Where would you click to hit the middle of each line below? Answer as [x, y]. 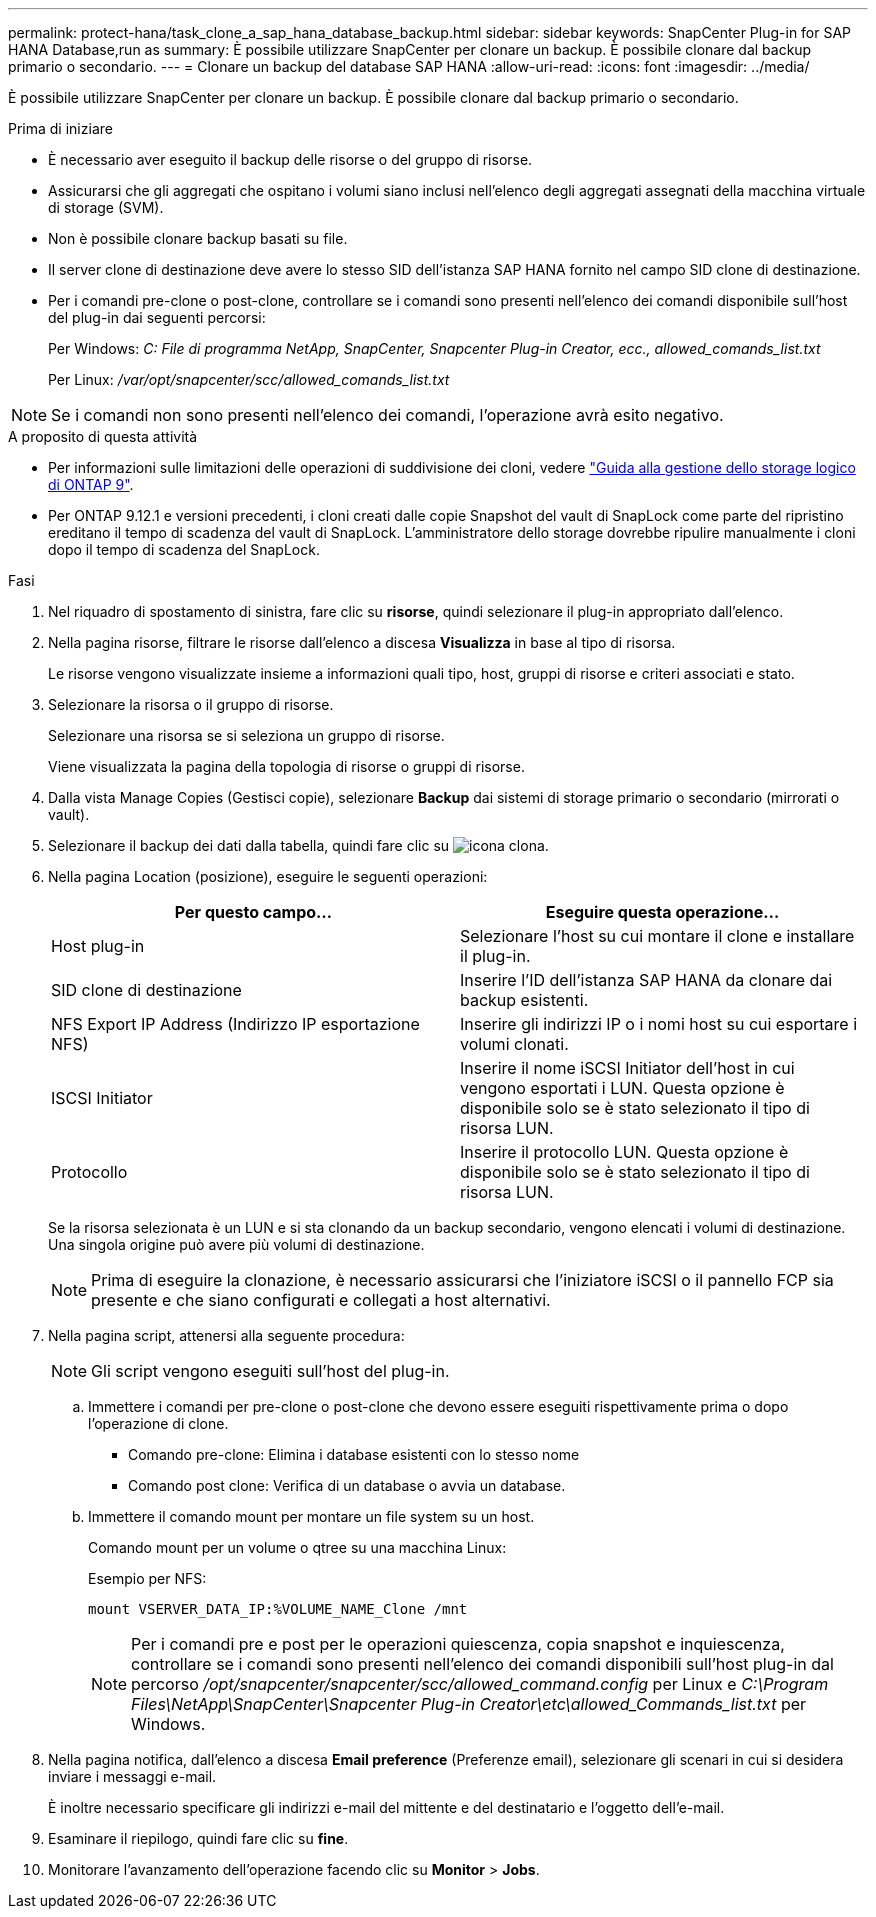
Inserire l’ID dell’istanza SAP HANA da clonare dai [646, 980]
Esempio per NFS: [147, 1578]
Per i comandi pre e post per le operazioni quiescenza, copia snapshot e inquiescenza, [458, 1644]
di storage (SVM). [106, 207]
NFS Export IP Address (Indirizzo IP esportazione [235, 1024]
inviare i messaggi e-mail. [132, 1776]
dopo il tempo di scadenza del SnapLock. [184, 549]
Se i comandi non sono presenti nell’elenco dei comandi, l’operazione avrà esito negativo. [387, 415]
